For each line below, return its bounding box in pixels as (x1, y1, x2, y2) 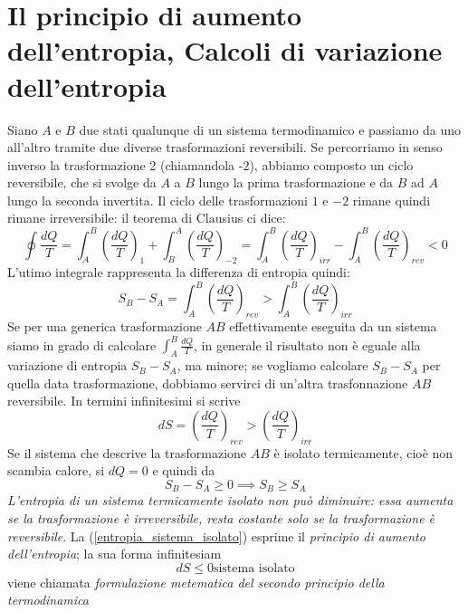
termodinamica (7, 590, 89, 609)
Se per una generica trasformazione (7, 317, 202, 336)
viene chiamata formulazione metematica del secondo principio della (7, 572, 385, 591)
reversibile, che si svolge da (7, 173, 157, 192)
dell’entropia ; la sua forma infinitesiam (7, 544, 222, 563)
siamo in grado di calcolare (7, 335, 157, 354)
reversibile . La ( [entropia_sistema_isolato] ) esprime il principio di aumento (7, 526, 425, 545)
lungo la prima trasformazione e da (198, 173, 394, 192)
